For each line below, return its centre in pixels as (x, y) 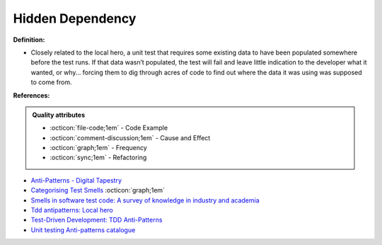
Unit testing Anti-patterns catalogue (83, 229)
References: (31, 95)
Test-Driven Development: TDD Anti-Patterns (97, 220)
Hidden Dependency (75, 18)
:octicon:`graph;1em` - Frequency (99, 148)
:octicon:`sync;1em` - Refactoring (98, 158)
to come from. (51, 82)
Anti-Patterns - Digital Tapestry (76, 180)
